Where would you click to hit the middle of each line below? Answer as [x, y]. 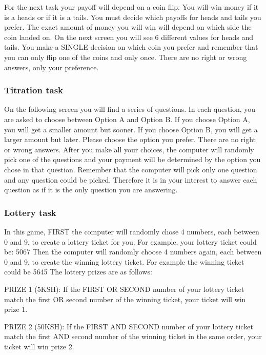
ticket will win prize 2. [39, 346]
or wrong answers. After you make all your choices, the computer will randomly [129, 149]
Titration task [34, 90]
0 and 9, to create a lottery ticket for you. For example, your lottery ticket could [130, 241]
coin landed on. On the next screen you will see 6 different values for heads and [129, 37]
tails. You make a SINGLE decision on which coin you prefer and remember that [131, 47]
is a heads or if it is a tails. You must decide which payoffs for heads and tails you [133, 17]
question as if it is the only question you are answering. [91, 190]
